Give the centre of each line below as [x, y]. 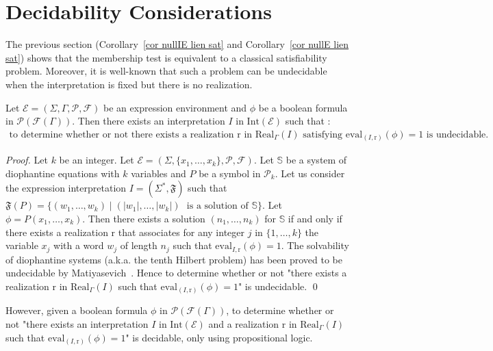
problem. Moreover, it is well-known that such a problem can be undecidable [166, 71]
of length [139, 245]
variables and [159, 173]
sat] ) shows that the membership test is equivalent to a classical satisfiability [166, 57]
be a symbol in [230, 173]
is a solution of [217, 206]
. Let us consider [310, 173]
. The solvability [315, 245]
